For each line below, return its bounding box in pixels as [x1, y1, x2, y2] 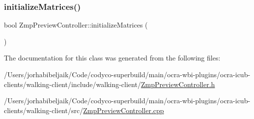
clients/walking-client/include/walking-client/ [4, 79, 141, 89]
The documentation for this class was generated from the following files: [4, 53, 221, 63]
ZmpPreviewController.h [141, 79, 215, 89]
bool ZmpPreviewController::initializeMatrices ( [4, 20, 148, 30]
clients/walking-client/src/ [4, 105, 84, 115]
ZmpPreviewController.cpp [83, 105, 164, 115]
